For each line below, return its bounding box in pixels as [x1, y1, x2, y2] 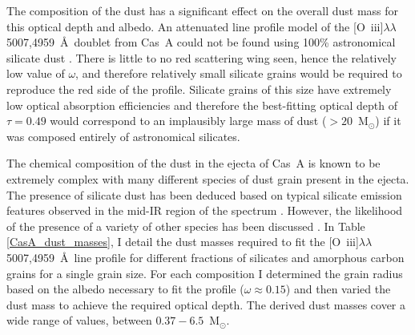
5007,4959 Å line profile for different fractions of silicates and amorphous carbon [6, 248, 405, 265]
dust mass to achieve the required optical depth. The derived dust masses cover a [6, 296, 406, 313]
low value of [6, 65, 65, 82]
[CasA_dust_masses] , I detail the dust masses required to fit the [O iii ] [6, 233, 359, 250]
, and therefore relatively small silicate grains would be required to [75, 65, 402, 82]
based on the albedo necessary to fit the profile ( [6, 281, 244, 297]
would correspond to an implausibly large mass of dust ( [50, 112, 327, 129]
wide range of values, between [6, 312, 152, 329]
